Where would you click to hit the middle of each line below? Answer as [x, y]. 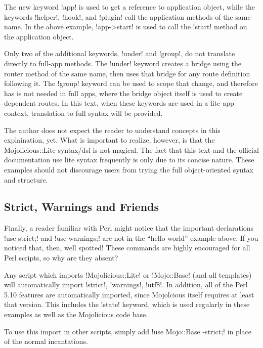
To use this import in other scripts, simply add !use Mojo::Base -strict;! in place [128, 331]
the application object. [39, 36]
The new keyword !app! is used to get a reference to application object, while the [130, 7]
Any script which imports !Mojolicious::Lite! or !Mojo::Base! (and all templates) [128, 274]
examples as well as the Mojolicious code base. [76, 314]
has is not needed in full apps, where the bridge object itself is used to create [123, 93]
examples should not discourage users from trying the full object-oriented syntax [129, 169]
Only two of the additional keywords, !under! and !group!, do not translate [120, 53]
